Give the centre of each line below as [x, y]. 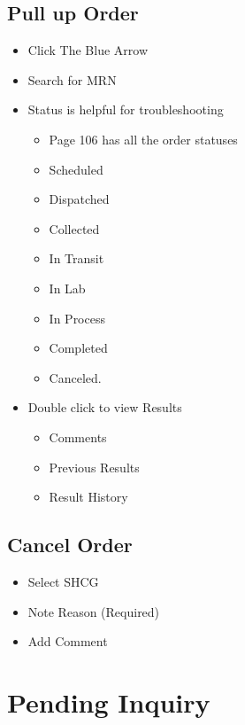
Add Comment [68, 641]
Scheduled [76, 169]
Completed [78, 348]
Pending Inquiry [109, 702]
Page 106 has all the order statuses [143, 139]
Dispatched [79, 199]
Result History [88, 497]
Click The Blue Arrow [88, 50]
